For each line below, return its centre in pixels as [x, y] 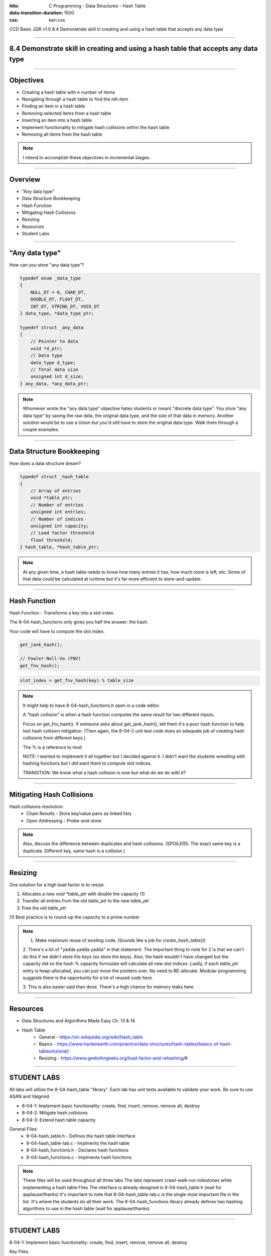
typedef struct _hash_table [54, 477]
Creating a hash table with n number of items [69, 92]
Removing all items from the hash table [62, 134]
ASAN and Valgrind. [30, 1096]
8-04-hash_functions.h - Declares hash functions [78, 1150]
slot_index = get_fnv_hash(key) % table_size [77, 681]
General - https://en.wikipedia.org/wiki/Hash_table [91, 1037]
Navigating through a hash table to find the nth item [75, 99]
